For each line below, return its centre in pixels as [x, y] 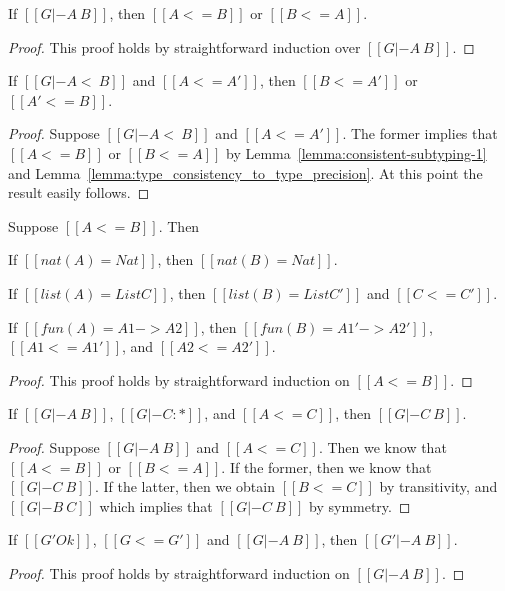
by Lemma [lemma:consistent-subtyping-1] [356, 152]
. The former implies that [420, 133]
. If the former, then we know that [326, 466]
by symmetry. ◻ [360, 505]
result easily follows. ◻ [79, 192]
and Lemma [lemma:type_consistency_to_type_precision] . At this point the [245, 172]
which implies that [156, 505]
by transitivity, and [438, 486]
